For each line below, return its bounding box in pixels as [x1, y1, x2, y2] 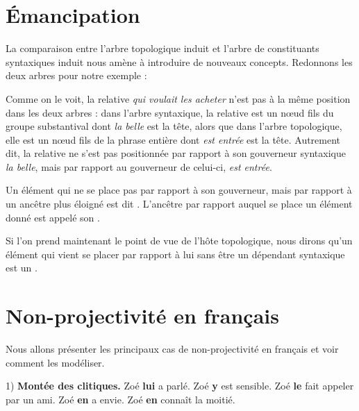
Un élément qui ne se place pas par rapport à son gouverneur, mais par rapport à [6, 183, 352, 197]
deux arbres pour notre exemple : [6, 68, 147, 83]
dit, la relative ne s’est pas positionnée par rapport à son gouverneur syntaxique [6, 146, 346, 160]
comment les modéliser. [6, 355, 105, 369]
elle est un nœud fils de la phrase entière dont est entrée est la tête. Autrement [6, 132, 341, 146]
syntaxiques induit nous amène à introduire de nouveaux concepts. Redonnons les [6, 54, 353, 69]
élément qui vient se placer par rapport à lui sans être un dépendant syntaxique [6, 246, 345, 261]
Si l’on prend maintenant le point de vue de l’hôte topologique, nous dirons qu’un [6, 233, 353, 248]
